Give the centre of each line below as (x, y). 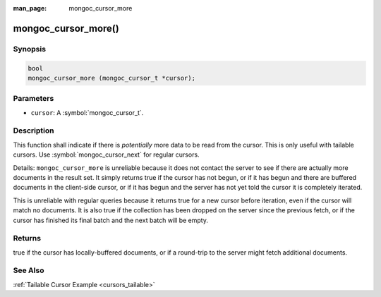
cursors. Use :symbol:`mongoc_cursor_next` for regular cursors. (107, 154)
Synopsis (29, 49)
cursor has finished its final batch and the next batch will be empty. (110, 220)
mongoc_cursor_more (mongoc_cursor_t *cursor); (111, 78)
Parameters (34, 99)
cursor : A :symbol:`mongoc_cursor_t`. (87, 112)
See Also (29, 270)
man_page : (30, 8)
